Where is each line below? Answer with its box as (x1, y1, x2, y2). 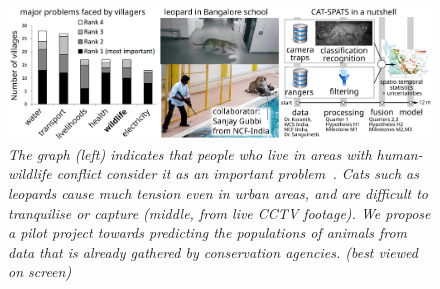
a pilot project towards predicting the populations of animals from (8, 222, 407, 243)
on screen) (8, 261, 72, 282)
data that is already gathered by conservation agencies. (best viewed (8, 241, 418, 262)
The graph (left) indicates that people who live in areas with (8, 143, 372, 164)
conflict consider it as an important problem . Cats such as (56, 163, 419, 184)
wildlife (8, 163, 52, 184)
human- (376, 143, 423, 164)
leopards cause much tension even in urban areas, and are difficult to (8, 182, 428, 203)
